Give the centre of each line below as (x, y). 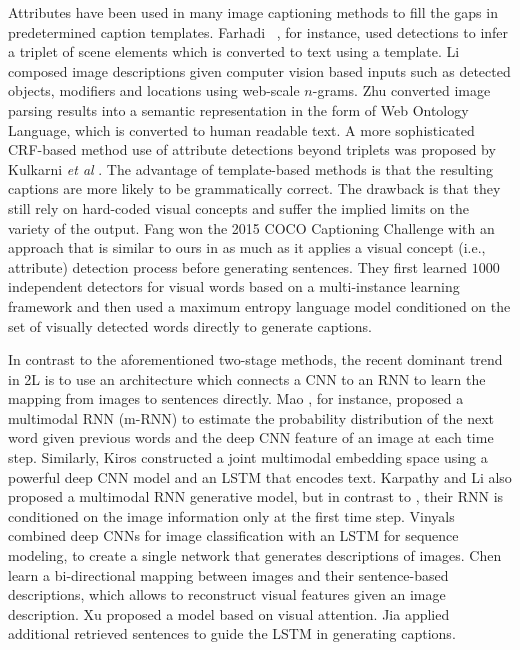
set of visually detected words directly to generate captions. (190, 325)
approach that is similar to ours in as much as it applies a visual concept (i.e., (247, 247)
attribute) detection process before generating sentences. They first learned (238, 266)
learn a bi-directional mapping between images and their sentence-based (228, 574)
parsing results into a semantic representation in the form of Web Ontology (238, 109)
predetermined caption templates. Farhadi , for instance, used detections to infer (258, 31)
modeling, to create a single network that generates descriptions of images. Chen (255, 555)
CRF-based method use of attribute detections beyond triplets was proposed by (252, 149)
